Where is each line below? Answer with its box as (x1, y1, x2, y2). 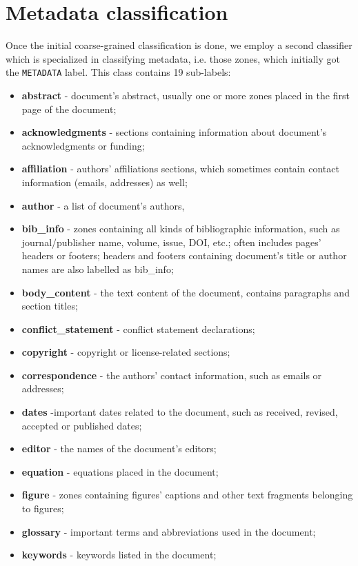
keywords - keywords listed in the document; (21, 547, 217, 562)
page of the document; (21, 101, 117, 116)
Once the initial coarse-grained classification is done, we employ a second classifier (6, 38, 352, 52)
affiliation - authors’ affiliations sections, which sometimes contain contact (21, 161, 339, 176)
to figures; (21, 501, 64, 516)
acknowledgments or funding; (21, 138, 145, 152)
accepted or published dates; (21, 418, 142, 432)
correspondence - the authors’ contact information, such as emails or (21, 367, 322, 382)
